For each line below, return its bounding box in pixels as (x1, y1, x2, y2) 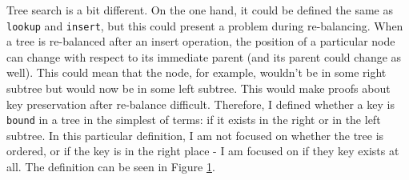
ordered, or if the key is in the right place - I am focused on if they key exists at (6, 142, 399, 159)
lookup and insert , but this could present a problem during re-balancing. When (6, 17, 403, 34)
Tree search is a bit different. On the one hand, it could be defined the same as (6, 2, 393, 18)
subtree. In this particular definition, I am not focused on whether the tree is (6, 126, 384, 143)
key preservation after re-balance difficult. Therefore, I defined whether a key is (6, 95, 395, 112)
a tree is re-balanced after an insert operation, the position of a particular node (6, 33, 395, 50)
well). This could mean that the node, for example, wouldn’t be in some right (6, 64, 387, 81)
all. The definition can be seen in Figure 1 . (6, 158, 215, 175)
